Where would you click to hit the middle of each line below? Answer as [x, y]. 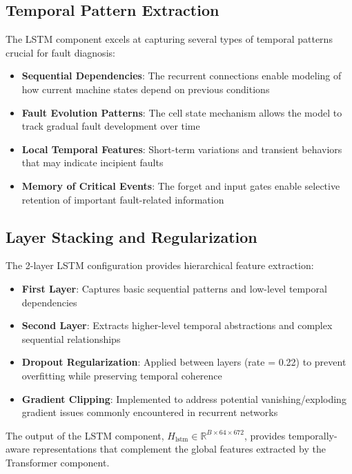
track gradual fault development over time [111, 126]
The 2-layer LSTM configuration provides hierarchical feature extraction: [160, 265]
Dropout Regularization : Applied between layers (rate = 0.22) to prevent [184, 362]
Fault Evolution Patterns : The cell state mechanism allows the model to [182, 112]
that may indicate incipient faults [92, 162]
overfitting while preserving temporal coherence [122, 375]
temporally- [313, 435]
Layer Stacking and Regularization [131, 236]
